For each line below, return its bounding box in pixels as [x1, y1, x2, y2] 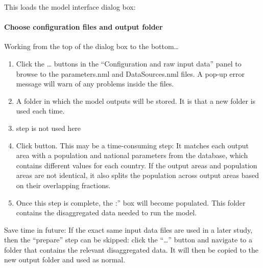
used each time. [16, 105, 65, 116]
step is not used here [16, 122, 81, 133]
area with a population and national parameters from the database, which [16, 150, 248, 161]
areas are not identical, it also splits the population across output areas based [16, 170, 259, 181]
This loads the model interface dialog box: [4, 2, 136, 12]
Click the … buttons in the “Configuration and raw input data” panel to [16, 58, 242, 69]
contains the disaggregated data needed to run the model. [16, 207, 197, 218]
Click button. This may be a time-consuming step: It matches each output [16, 140, 249, 150]
